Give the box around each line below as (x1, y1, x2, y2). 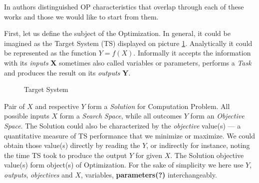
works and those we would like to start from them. (4, 11, 159, 21)
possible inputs (4, 110, 49, 121)
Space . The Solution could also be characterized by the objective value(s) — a (4, 120, 241, 130)
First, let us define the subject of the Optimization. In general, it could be (4, 28, 231, 38)
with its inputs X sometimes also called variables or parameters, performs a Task (4, 57, 252, 67)
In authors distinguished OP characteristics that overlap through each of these (4, 1, 244, 11)
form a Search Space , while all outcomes (59, 110, 182, 121)
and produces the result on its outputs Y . (4, 67, 131, 77)
